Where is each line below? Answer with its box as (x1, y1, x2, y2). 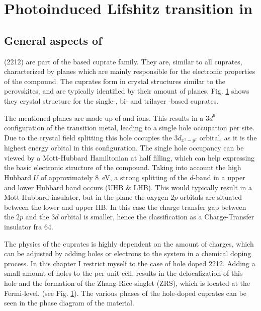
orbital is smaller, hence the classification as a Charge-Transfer (61, 211, 254, 222)
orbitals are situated (180, 192, 242, 202)
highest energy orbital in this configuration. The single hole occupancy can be (4, 142, 244, 153)
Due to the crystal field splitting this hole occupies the (4, 132, 172, 142)
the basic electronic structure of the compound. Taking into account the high (4, 162, 241, 173)
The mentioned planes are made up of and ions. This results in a (4, 112, 204, 123)
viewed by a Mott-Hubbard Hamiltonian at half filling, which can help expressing (4, 152, 255, 163)
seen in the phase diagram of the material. (4, 297, 134, 308)
